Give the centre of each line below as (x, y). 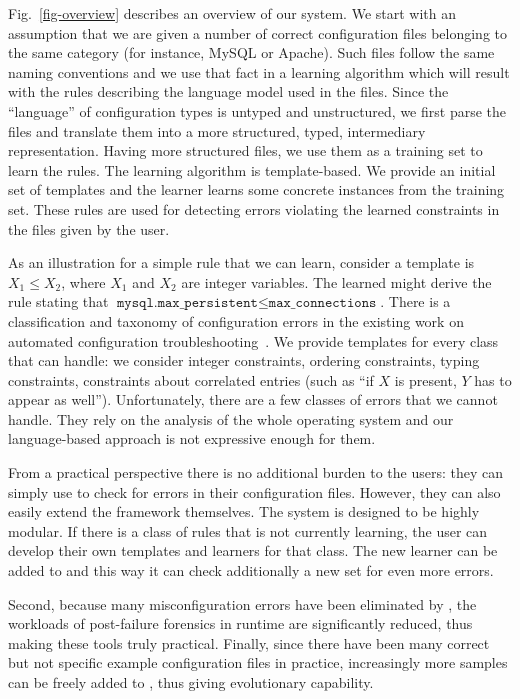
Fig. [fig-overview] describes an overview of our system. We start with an (232, 13)
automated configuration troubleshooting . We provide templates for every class (253, 340)
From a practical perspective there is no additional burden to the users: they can (256, 472)
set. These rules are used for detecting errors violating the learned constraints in (254, 208)
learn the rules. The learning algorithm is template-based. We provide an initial (252, 169)
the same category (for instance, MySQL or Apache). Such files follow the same (251, 52)
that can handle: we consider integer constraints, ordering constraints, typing (244, 360)
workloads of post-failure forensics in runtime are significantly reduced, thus (240, 623)
